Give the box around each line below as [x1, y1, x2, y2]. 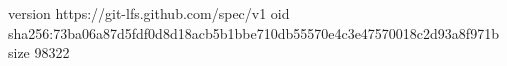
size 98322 [8, 42, 70, 63]
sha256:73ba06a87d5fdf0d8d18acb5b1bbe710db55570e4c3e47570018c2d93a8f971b [8, 22, 499, 43]
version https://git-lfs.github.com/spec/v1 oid [8, 3, 290, 23]
